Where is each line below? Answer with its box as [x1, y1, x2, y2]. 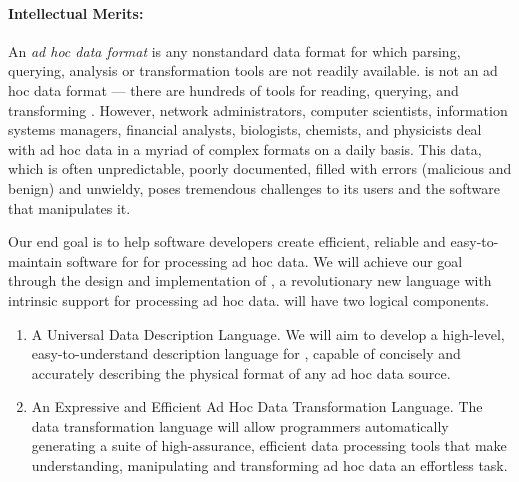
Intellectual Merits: [8, 2, 144, 23]
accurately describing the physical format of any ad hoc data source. [31, 362, 451, 383]
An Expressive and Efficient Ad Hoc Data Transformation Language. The [31, 396, 483, 417]
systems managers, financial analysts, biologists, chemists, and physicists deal [8, 119, 482, 140]
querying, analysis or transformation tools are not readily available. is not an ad [8, 60, 498, 81]
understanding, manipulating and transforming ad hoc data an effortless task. [31, 455, 508, 476]
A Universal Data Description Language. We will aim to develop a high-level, [31, 323, 505, 344]
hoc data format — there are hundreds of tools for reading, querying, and [8, 79, 459, 100]
